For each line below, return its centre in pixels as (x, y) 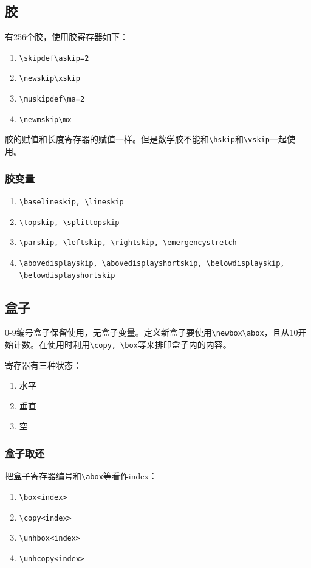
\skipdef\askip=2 (54, 58)
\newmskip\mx (45, 119)
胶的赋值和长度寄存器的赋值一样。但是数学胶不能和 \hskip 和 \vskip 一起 (146, 139)
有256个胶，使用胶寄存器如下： (67, 37)
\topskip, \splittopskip (69, 222)
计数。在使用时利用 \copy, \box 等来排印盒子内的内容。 (122, 345)
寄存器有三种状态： (43, 365)
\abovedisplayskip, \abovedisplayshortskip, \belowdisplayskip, (152, 263)
